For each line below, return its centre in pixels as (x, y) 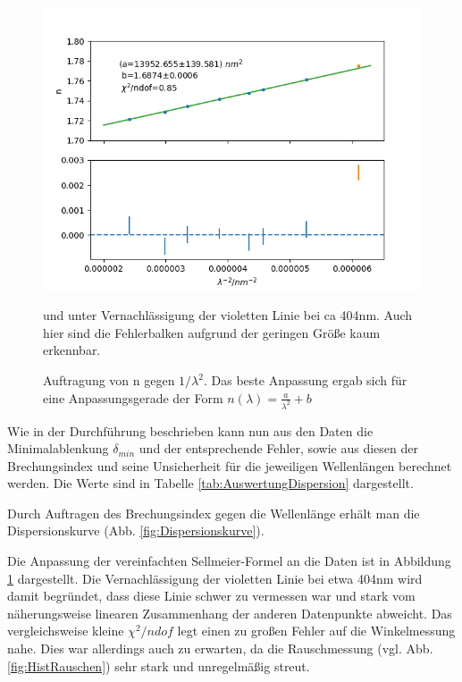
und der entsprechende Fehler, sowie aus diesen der (278, 448)
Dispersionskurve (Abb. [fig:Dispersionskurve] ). (136, 530)
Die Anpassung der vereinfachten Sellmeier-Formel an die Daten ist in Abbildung (229, 561)
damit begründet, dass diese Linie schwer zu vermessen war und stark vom (211, 596)
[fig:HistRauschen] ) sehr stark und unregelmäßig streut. (159, 665)
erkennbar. (72, 350)
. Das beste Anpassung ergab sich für (305, 380)
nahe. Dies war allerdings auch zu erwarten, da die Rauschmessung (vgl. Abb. (220, 648)
